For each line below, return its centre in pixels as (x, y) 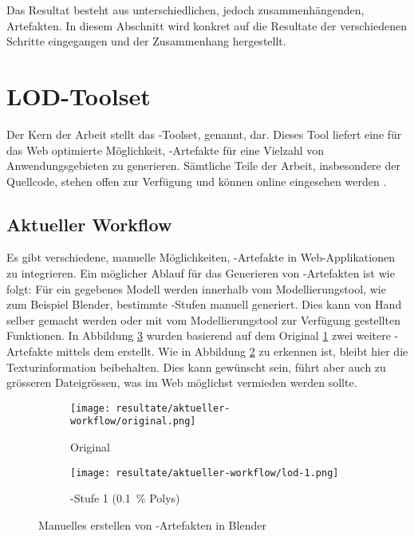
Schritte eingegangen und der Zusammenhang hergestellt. (146, 41)
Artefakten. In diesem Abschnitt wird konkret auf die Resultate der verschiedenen (207, 25)
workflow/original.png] (133, 422)
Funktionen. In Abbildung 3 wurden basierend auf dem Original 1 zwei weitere (199, 335)
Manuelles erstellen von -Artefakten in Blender (152, 524)
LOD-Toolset (79, 95)
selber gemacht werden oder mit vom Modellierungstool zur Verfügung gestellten (203, 319)
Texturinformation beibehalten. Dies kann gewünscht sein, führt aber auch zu (196, 367)
